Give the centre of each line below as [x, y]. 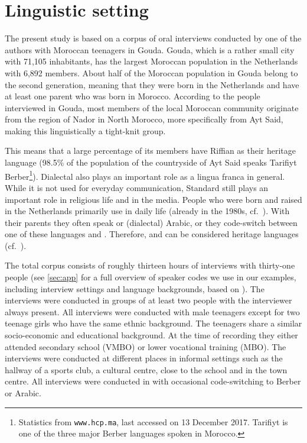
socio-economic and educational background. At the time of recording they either [151, 335]
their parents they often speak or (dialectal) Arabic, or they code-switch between [151, 222]
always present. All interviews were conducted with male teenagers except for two [152, 311]
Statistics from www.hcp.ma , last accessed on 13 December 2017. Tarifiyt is [153, 421]
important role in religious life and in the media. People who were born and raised [153, 199]
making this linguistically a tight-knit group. [85, 130]
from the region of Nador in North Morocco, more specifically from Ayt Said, [144, 119]
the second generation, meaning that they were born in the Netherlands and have [152, 84]
